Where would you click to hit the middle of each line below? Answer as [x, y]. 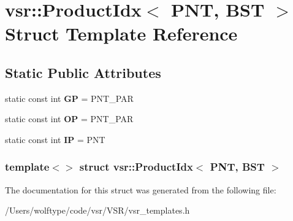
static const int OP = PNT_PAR [69, 119]
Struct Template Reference [121, 33]
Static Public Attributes [83, 72]
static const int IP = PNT [55, 139]
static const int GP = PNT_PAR [69, 98]
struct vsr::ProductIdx [136, 167]
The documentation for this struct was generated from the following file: [141, 189]
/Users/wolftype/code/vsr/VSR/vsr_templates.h [97, 210]
